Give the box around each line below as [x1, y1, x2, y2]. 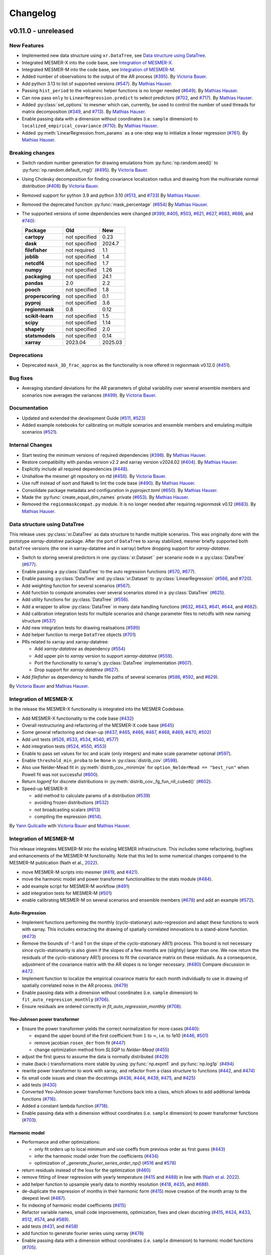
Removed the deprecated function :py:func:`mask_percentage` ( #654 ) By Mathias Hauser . [22, 201, 208, 208]
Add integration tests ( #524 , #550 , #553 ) [22, 743, 107, 749]
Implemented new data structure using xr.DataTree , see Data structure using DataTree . [22, 53, 207, 59]
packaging [25, 273, 51, 280]
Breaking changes [9, 149, 55, 156]
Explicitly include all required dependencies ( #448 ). [22, 466, 129, 472]
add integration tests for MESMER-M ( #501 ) [22, 890, 112, 896]
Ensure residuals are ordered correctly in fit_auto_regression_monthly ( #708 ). [22, 1003, 183, 1010]
